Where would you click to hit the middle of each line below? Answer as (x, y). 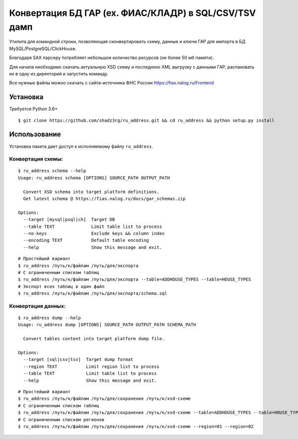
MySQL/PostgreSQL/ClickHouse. (43, 48)
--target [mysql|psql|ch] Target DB (69, 219)
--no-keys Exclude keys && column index (94, 233)
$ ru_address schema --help (52, 171)
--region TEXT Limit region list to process (91, 366)
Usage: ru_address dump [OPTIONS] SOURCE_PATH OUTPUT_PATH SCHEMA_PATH (107, 325)
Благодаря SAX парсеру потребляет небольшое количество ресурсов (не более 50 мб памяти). (112, 58)
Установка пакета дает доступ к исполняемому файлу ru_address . (81, 146)
